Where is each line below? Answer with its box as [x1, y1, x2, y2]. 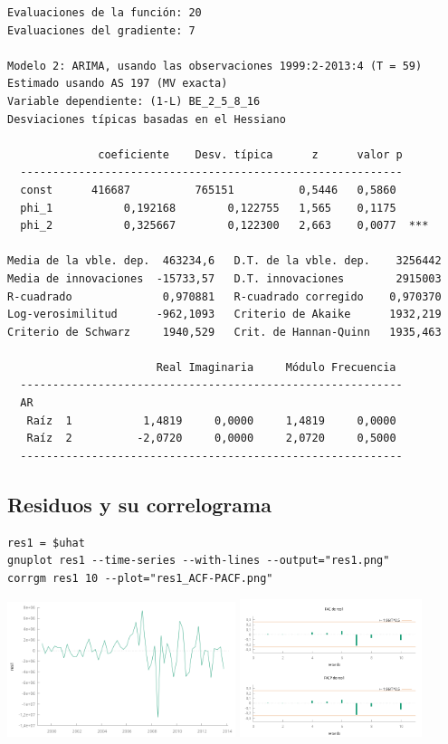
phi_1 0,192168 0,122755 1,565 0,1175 [20, 201, 396, 215]
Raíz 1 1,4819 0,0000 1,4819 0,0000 [26, 414, 396, 427]
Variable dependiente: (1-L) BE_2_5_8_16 [7, 94, 261, 108]
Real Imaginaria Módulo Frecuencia [156, 360, 396, 374]
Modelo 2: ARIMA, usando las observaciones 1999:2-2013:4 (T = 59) [7, 59, 423, 72]
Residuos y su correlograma [7, 490, 272, 518]
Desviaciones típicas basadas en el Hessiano [7, 112, 286, 126]
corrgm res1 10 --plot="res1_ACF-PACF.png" [7, 571, 273, 585]
